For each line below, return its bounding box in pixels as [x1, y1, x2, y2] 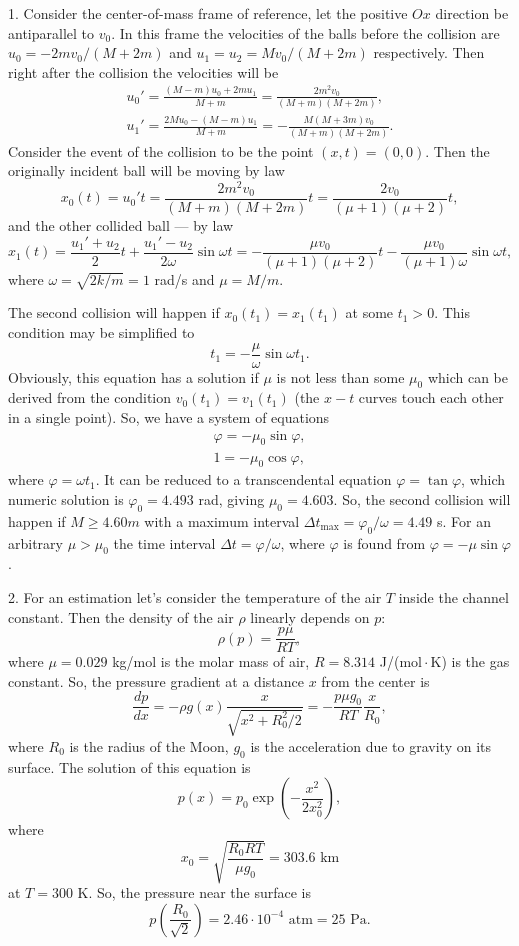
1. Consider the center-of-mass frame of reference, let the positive [8, 3, 408, 23]
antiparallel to [8, 22, 95, 43]
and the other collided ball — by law [8, 215, 234, 236]
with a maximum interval [144, 510, 300, 531]
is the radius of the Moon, [69, 735, 229, 756]
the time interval [113, 532, 216, 553]
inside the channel [398, 586, 509, 607]
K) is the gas [430, 651, 510, 672]
